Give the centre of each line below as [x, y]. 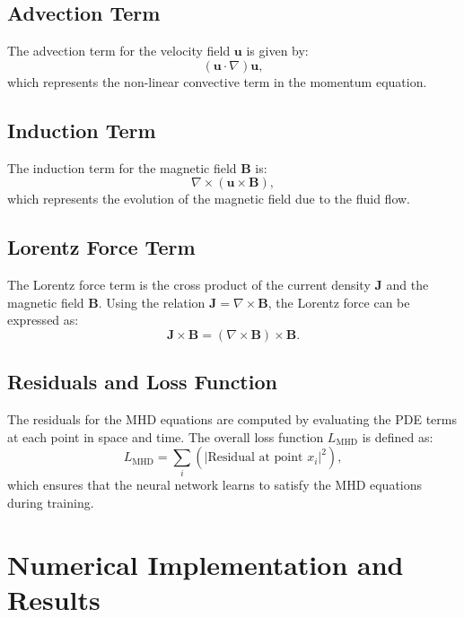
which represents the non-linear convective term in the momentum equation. [217, 81]
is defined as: [398, 436]
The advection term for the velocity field [119, 51]
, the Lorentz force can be [339, 302]
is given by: [277, 51]
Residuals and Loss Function [142, 382]
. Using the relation [152, 302]
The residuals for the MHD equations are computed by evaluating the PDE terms [232, 418]
